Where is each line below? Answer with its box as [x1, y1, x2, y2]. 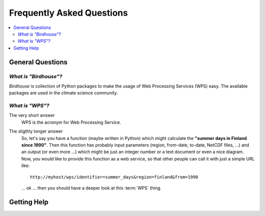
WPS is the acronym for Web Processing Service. [21, 119, 121, 125]
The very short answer [9, 112, 55, 118]
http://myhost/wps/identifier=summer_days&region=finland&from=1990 [30, 174, 198, 180]
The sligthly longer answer [9, 128, 63, 135]
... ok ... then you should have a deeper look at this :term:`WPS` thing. [21, 185, 162, 191]
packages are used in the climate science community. [9, 90, 118, 96]
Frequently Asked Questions [9, 7, 128, 18]
